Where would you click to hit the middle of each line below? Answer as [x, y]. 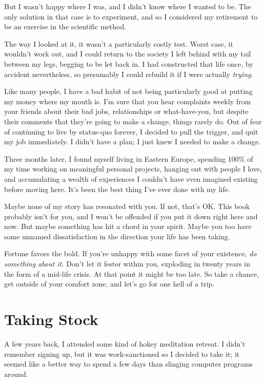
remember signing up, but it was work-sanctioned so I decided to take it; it [122, 354]
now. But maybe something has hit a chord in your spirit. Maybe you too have [128, 226]
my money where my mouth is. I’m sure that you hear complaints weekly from [128, 101]
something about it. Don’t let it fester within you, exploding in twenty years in [127, 264]
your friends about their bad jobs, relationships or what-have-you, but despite [126, 111]
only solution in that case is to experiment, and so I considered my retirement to [131, 16]
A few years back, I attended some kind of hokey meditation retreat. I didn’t [125, 343]
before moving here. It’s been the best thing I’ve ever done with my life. [117, 189]
